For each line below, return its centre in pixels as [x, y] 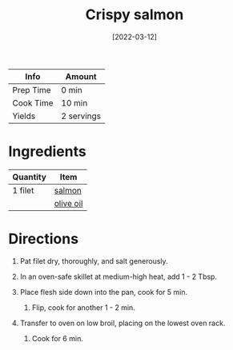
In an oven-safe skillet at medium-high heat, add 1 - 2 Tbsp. [119, 276]
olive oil [68, 203]
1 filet [23, 190]
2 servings [81, 116]
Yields [24, 116]
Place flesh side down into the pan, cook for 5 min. [104, 292]
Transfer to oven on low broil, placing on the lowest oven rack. [123, 323]
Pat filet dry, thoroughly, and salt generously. [94, 261]
